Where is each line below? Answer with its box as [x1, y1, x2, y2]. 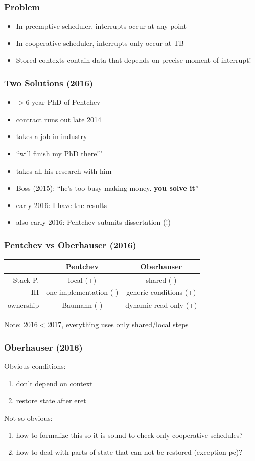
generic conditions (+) [126, 287, 196, 297]
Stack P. [13, 274, 39, 285]
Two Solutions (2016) [4, 76, 94, 89]
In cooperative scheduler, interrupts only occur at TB [16, 37, 184, 48]
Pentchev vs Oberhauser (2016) [4, 238, 136, 251]
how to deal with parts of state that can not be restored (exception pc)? [16, 447, 242, 457]
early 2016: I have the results [16, 199, 107, 210]
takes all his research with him [16, 165, 112, 176]
